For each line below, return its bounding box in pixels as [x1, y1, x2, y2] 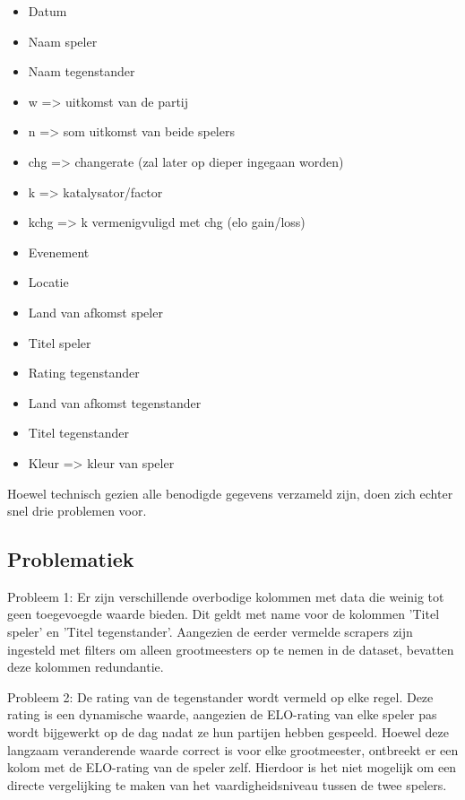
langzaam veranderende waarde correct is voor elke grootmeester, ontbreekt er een [7, 740, 459, 759]
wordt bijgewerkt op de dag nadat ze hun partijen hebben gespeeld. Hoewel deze [7, 723, 449, 742]
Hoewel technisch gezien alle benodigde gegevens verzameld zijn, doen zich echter [7, 483, 453, 502]
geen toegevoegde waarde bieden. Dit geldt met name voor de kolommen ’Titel [7, 604, 440, 623]
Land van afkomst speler [28, 302, 163, 321]
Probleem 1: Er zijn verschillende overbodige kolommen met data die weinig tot [7, 587, 444, 605]
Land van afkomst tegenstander [28, 393, 202, 412]
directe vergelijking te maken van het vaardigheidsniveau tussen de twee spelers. [7, 775, 447, 794]
